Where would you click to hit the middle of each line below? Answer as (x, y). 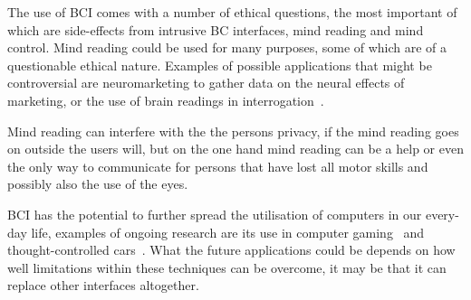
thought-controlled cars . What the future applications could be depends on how (231, 250)
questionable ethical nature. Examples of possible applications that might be (220, 65)
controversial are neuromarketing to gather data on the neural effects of (206, 83)
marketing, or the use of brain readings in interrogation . (166, 100)
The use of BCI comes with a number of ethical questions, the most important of (232, 12)
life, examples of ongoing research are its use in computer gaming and (228, 232)
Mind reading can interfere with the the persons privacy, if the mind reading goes (233, 131)
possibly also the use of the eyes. (98, 184)
